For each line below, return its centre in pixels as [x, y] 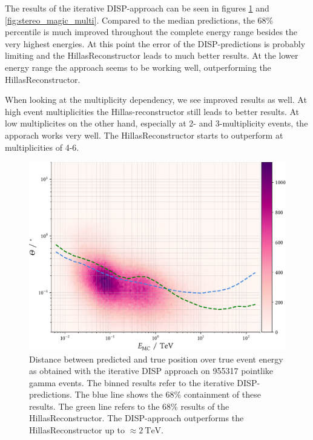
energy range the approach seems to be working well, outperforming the [138, 67]
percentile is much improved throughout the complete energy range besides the [151, 32]
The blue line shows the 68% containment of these [168, 394]
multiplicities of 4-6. [42, 147]
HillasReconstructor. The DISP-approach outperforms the [137, 418]
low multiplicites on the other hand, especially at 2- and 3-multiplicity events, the [156, 123]
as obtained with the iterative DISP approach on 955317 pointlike [151, 371]
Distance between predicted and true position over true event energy [156, 359]
